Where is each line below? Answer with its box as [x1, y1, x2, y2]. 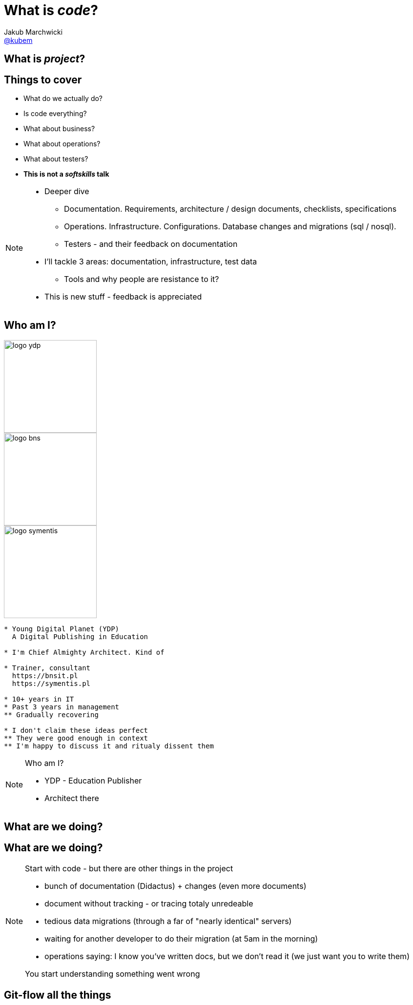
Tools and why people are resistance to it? [64, 274, 219, 284]
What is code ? [4, 2, 99, 19]
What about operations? [23, 140, 101, 148]
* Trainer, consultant [4, 663, 91, 672]
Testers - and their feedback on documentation [64, 239, 238, 249]
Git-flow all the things [4, 988, 111, 1001]
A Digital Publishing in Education [12, 632, 148, 641]
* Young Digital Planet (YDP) [4, 624, 120, 633]
